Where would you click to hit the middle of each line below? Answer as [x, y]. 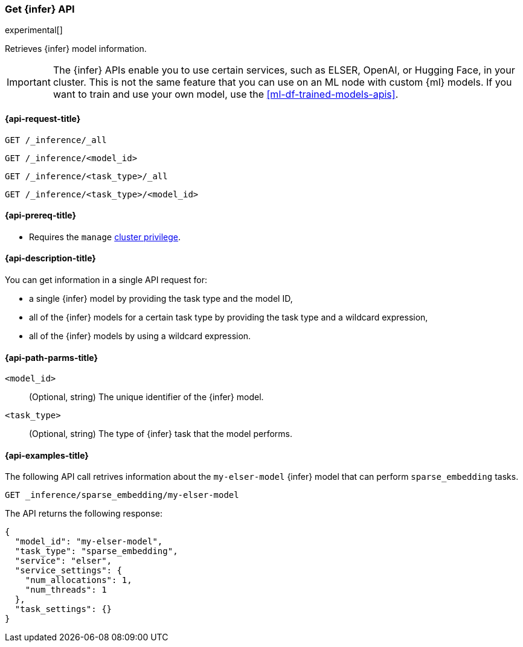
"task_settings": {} [63, 609]
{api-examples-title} [47, 455]
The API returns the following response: [84, 514]
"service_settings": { [68, 571]
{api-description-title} [50, 258]
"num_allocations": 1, [79, 580]
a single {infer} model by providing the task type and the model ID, [161, 299]
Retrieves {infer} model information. [76, 49]
